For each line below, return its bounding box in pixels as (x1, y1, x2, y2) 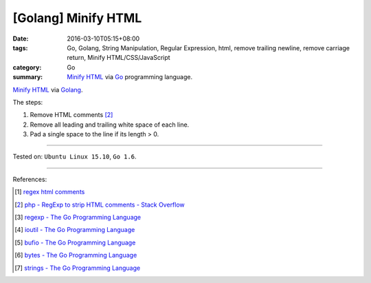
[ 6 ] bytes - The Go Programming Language (14, 251, 137, 260)
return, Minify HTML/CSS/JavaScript (67, 54, 171, 62)
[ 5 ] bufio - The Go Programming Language (14, 238, 136, 247)
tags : (12, 43, 28, 52)
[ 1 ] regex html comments (14, 188, 85, 196)
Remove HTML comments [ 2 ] (30, 111, 113, 119)
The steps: (12, 98, 43, 106)
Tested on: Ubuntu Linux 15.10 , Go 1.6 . (12, 152, 137, 161)
